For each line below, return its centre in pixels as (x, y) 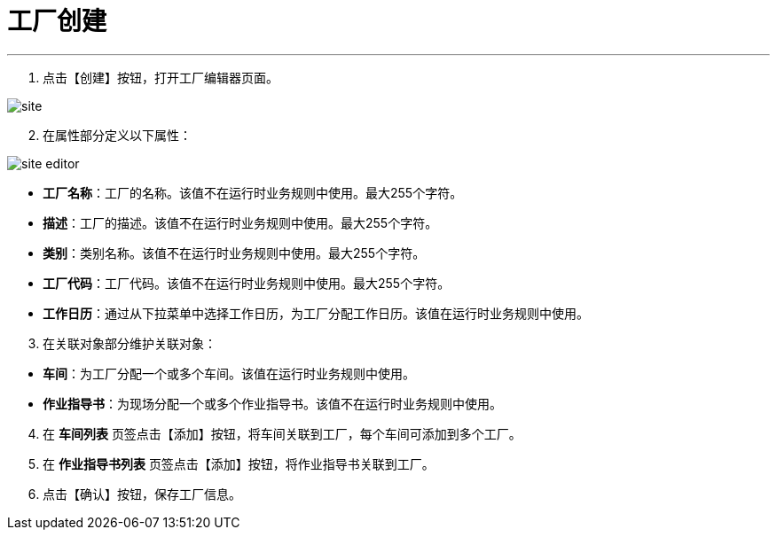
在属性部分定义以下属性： (117, 135)
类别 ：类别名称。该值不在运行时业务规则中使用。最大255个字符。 (234, 253)
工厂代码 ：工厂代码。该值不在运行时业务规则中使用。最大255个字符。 (247, 283)
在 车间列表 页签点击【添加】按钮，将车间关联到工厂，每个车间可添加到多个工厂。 (282, 433)
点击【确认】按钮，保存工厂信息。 (142, 494)
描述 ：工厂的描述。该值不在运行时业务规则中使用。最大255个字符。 (240, 222)
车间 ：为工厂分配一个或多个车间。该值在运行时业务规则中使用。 (229, 373)
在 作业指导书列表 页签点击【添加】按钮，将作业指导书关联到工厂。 (239, 463)
